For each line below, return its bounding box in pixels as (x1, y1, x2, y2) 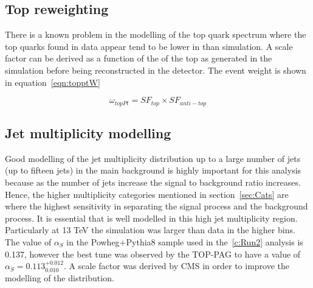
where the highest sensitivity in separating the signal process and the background (5, 200, 308, 212)
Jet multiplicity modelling (5, 124, 171, 142)
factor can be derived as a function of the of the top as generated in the (5, 52, 272, 65)
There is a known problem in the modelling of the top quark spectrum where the (5, 28, 306, 41)
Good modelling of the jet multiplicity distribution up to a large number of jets (5, 152, 301, 164)
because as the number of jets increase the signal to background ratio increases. (5, 176, 301, 189)
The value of (5, 235, 52, 248)
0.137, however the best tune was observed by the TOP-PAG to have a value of (5, 247, 301, 260)
